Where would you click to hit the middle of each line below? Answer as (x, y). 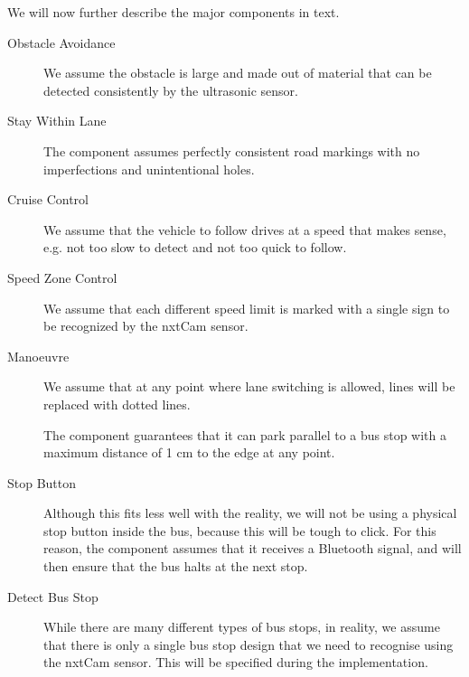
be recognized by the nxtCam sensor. (146, 326)
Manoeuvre (38, 356)
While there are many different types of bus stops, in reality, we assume (242, 627)
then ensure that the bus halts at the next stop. (176, 566)
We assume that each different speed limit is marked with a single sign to (247, 308)
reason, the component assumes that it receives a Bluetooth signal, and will (253, 548)
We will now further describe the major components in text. (174, 12)
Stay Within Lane (57, 121)
